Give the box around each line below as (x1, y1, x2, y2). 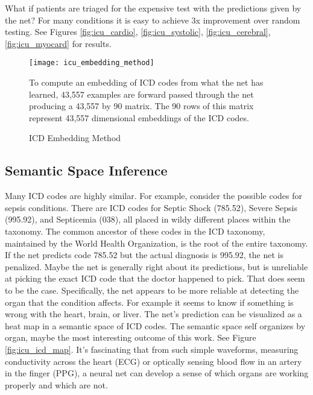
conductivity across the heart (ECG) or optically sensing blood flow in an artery (5, 355, 302, 367)
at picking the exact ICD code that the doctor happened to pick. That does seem (5, 272, 305, 285)
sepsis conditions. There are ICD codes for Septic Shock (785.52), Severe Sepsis (5, 201, 298, 213)
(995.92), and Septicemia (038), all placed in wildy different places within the (5, 213, 291, 226)
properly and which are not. (5, 378, 108, 391)
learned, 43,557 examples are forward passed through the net (29, 87, 254, 100)
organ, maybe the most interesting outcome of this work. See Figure (5, 331, 256, 344)
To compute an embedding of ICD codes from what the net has (29, 76, 264, 89)
